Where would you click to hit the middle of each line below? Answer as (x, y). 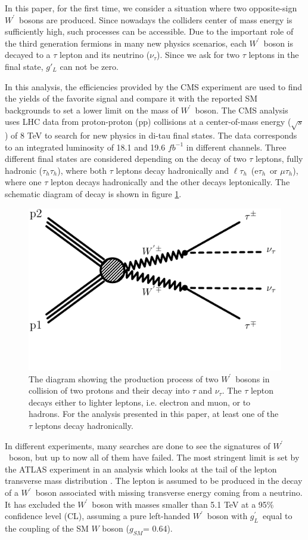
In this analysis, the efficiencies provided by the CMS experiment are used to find (154, 86)
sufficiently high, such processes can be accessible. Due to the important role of (149, 31)
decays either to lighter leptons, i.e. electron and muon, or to (140, 402)
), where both (82, 170)
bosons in (253, 378)
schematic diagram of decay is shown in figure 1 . (93, 194)
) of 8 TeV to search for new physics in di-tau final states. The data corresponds (151, 135)
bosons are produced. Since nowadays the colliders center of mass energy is (156, 19)
